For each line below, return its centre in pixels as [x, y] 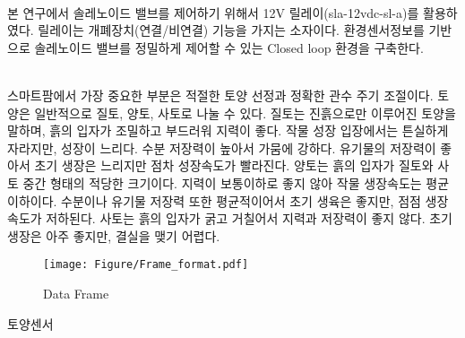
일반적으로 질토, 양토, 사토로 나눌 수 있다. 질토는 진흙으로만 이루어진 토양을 [245, 113]
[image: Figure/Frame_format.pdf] [146, 265]
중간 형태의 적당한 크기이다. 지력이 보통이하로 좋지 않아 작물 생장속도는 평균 [236, 182]
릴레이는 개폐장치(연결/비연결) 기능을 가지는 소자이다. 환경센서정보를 [231, 30]
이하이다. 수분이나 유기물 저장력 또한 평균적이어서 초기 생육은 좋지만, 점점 [214, 200]
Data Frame [76, 293]
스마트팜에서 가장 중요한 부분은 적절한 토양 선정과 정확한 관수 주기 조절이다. [220, 95]
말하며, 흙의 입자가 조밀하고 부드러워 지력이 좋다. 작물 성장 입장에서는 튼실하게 [228, 130]
